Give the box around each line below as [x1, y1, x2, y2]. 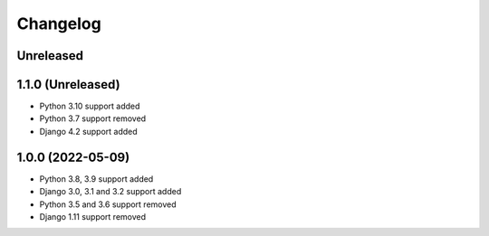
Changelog [16, 14, 101, 33]
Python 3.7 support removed [39, 113, 147, 124]
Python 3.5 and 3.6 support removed [39, 199, 177, 210]
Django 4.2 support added [39, 126, 138, 137]
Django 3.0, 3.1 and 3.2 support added [39, 186, 182, 197]
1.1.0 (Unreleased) [16, 77, 121, 92]
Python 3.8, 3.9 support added [39, 173, 154, 184]
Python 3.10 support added [39, 100, 140, 112]
